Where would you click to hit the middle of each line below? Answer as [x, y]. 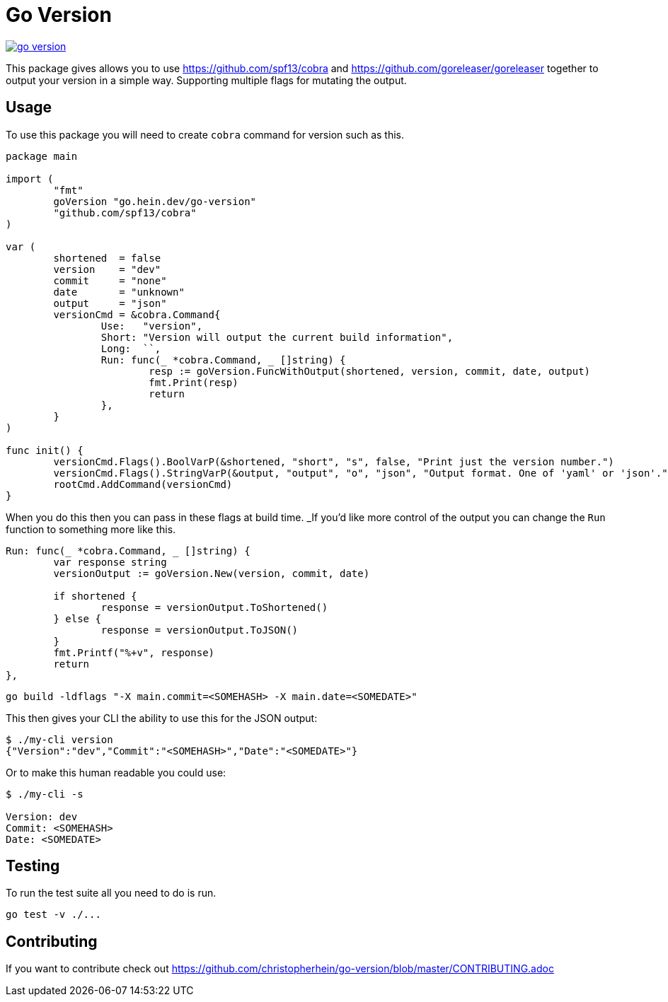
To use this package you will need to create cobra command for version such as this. [205, 134]
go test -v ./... [53, 915]
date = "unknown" [119, 292]
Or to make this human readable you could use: [116, 772]
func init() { [45, 450]
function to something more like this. [91, 529]
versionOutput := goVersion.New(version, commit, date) [212, 573]
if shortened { [95, 596]
